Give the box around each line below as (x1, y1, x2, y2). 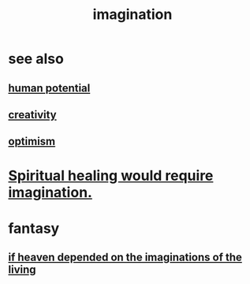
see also (8, 50, 65, 68)
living (8, 263, 37, 277)
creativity (8, 108, 57, 121)
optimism (8, 135, 56, 148)
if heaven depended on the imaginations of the (8, 251, 243, 264)
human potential (8, 81, 91, 95)
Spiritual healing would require (8, 166, 214, 185)
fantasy (8, 219, 60, 237)
